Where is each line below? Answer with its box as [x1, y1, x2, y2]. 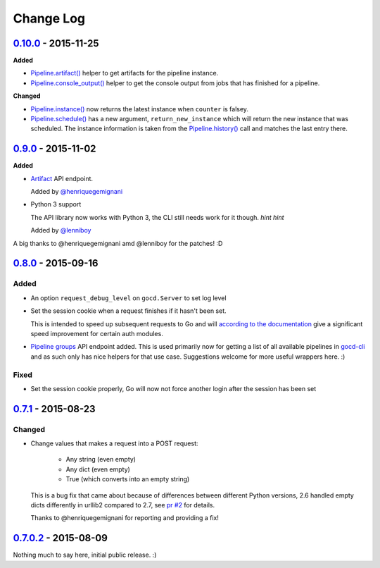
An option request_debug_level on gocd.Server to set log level [30, 293, 227, 302]
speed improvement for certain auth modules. [30, 329, 163, 338]
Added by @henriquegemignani [30, 187, 123, 196]
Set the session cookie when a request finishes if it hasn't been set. [30, 307, 227, 315]
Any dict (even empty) [65, 465, 130, 474]
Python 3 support [30, 200, 82, 209]
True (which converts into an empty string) [65, 475, 190, 483]
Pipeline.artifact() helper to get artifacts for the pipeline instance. [30, 69, 219, 78]
